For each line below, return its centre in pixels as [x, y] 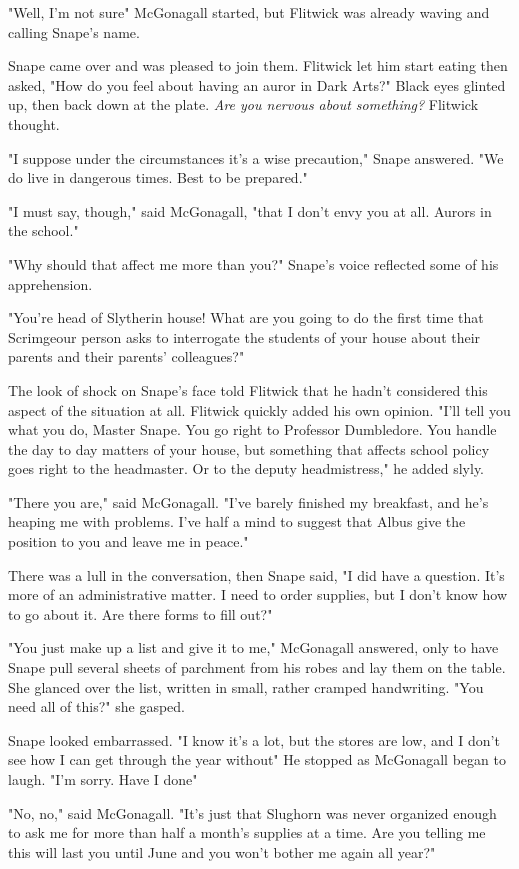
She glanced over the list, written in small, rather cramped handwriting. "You [246, 686]
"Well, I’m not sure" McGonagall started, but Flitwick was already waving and [249, 12]
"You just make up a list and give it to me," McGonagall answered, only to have [253, 647]
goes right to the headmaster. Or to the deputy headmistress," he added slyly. [246, 468]
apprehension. [50, 283]
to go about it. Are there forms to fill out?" [140, 613]
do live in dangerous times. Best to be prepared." [158, 177]
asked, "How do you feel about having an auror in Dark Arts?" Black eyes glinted [257, 84]
